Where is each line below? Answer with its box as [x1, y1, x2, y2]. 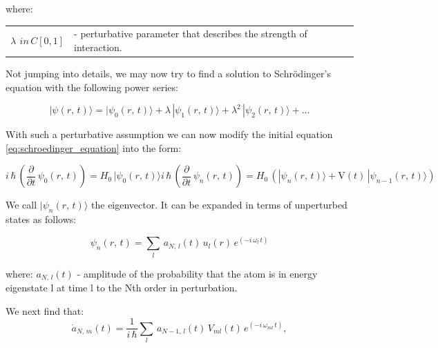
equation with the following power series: [6, 79, 178, 94]
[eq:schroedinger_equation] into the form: [6, 140, 182, 155]
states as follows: [6, 212, 77, 226]
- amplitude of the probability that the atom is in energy [77, 266, 318, 280]
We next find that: [6, 303, 84, 318]
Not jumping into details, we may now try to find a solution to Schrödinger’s [6, 66, 331, 81]
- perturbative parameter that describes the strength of [74, 26, 307, 41]
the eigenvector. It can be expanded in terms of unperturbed [91, 197, 347, 212]
